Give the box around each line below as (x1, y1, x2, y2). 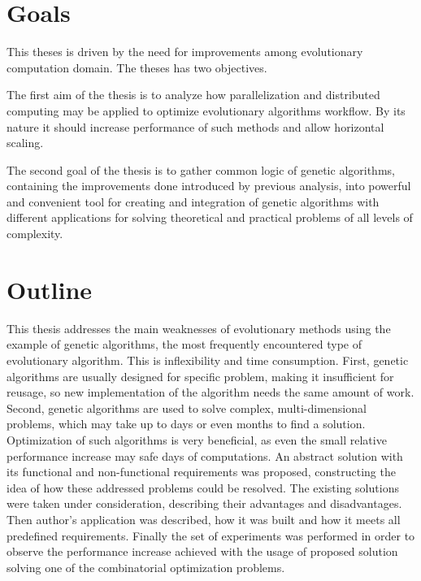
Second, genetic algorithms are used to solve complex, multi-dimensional (7, 399, 367, 416)
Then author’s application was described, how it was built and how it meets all (7, 510, 401, 527)
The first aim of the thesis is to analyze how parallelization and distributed (7, 86, 380, 103)
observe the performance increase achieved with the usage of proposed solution (7, 543, 398, 560)
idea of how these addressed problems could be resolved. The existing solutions (7, 479, 399, 496)
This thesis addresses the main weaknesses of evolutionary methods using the (7, 319, 391, 336)
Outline (7, 272, 93, 306)
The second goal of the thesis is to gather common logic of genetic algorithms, (7, 161, 395, 178)
